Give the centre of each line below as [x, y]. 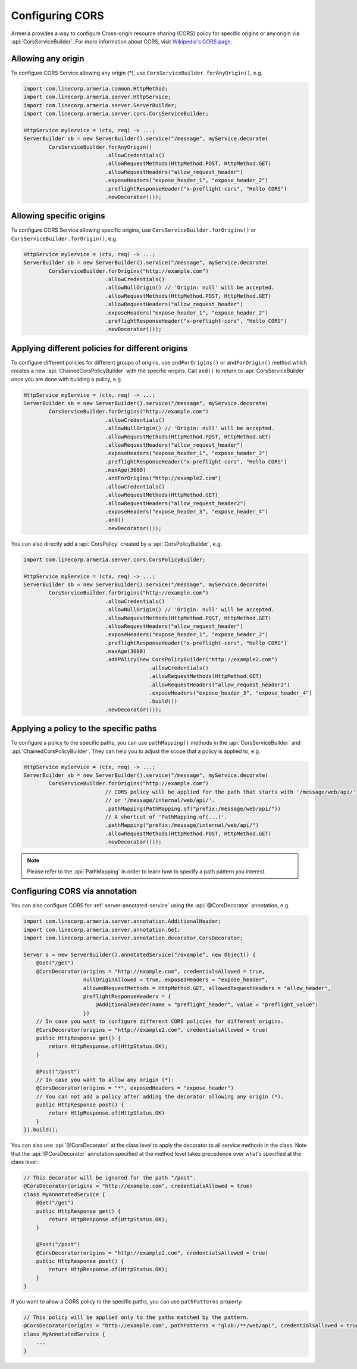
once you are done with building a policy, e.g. [67, 379]
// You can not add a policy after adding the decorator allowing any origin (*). [160, 1096]
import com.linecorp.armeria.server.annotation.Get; [102, 930]
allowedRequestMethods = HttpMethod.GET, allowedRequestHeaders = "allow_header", [207, 988]
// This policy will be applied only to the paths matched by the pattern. [137, 1317]
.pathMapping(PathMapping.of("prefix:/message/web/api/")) [193, 808]
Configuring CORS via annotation [74, 892]
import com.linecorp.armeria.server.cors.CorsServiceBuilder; [116, 113]
